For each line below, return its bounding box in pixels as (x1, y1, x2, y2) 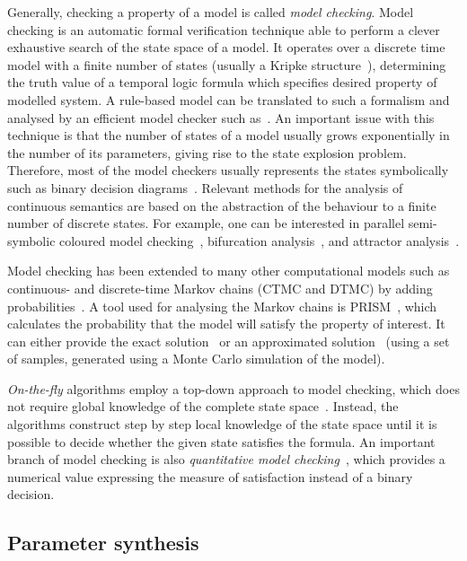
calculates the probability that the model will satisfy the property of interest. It (7, 314, 445, 333)
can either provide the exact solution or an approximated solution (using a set (7, 331, 450, 350)
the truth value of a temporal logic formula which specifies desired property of (7, 73, 437, 92)
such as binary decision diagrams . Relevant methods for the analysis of (7, 178, 403, 197)
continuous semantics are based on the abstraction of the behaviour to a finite (7, 196, 436, 215)
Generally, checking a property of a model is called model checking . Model (7, 3, 414, 21)
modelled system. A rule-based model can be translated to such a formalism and (7, 90, 450, 109)
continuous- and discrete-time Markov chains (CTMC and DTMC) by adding (7, 278, 433, 297)
